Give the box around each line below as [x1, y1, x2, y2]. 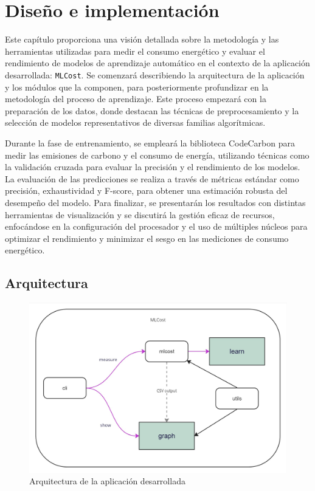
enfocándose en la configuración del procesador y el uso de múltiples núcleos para [5, 220, 308, 233]
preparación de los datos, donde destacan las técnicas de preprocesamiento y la [5, 104, 299, 117]
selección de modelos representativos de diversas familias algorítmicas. [5, 116, 266, 129]
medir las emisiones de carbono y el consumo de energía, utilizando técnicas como [5, 148, 310, 161]
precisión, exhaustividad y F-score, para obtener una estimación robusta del [5, 184, 288, 197]
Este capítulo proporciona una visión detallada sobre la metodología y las [5, 33, 279, 46]
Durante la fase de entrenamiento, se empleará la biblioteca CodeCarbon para [5, 136, 295, 149]
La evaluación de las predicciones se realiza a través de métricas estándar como [5, 172, 299, 185]
